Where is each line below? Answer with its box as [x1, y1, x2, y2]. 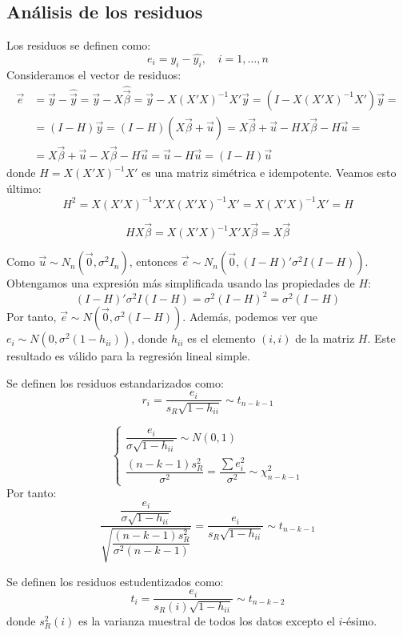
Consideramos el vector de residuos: [6, 66, 182, 82]
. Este [367, 330, 396, 347]
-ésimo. [342, 612, 377, 629]
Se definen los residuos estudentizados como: [6, 573, 224, 589]
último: [6, 179, 42, 196]
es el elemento [187, 330, 256, 347]
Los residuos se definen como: [6, 37, 151, 54]
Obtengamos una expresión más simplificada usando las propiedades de [6, 275, 355, 291]
